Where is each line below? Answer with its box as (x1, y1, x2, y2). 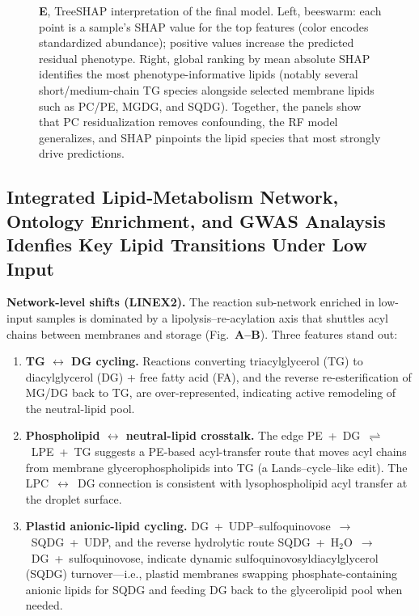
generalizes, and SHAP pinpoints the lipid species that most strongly (39, 129, 381, 146)
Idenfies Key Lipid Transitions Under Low (6, 232, 367, 257)
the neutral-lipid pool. (25, 399, 135, 416)
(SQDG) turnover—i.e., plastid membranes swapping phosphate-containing (25, 565, 398, 582)
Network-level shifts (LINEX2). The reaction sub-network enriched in (6, 293, 375, 310)
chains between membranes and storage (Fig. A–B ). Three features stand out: (6, 325, 398, 342)
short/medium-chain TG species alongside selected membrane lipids (39, 81, 375, 98)
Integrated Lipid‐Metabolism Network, (6, 184, 339, 209)
